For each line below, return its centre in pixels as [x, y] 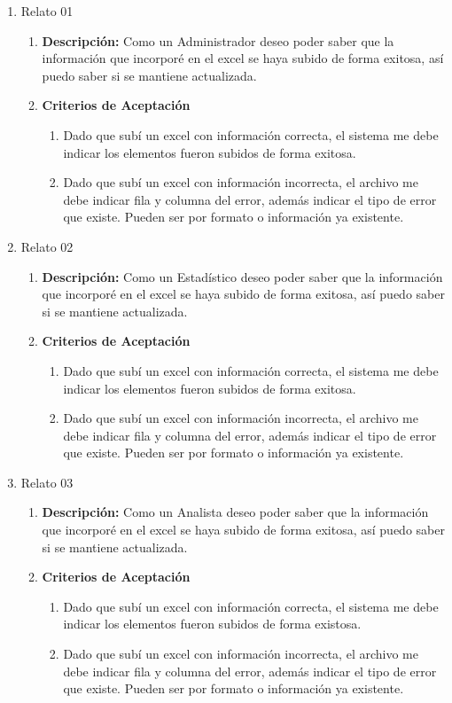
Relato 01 [47, 11]
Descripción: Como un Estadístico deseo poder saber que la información [242, 276]
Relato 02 [47, 246]
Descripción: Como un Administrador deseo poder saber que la [218, 40]
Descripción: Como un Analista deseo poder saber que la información [235, 512]
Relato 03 [47, 482]
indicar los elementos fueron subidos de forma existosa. [212, 624]
